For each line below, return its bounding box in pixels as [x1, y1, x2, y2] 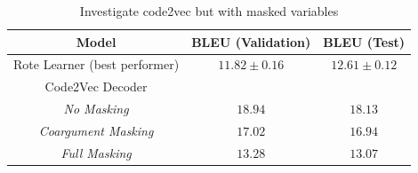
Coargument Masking [38, 121, 154, 139]
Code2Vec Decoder [44, 77, 148, 96]
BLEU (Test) [323, 32, 406, 51]
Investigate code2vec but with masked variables [79, 2, 339, 20]
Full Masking [60, 143, 132, 161]
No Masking [63, 99, 129, 118]
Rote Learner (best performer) [13, 55, 180, 74]
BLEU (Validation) [191, 32, 311, 51]
